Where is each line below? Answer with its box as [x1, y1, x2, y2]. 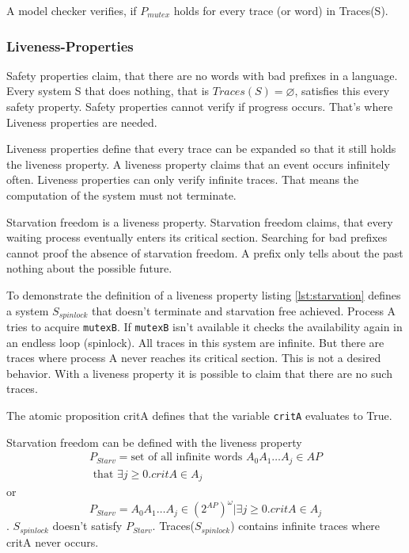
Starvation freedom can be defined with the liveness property [6, 433, 302, 450]
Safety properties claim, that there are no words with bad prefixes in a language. [6, 67, 398, 83]
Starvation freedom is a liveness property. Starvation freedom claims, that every [6, 213, 393, 230]
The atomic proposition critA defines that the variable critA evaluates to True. [6, 407, 392, 424]
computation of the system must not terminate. [6, 186, 237, 203]
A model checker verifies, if [6, 2, 137, 18]
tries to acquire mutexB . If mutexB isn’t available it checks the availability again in [6, 318, 403, 334]
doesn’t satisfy [52, 517, 123, 534]
